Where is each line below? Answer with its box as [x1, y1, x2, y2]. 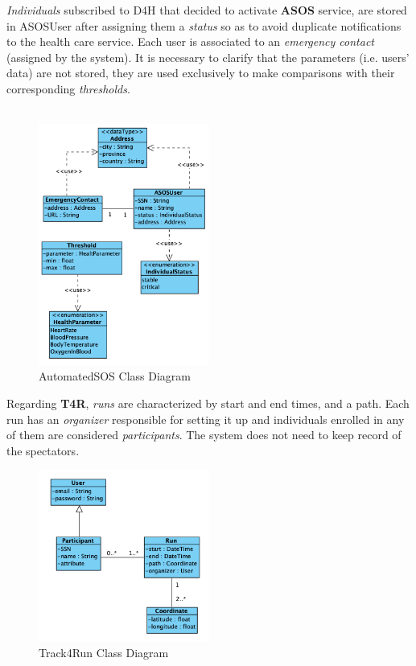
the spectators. [6, 442, 80, 458]
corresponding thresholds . [6, 80, 130, 97]
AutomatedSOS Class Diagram [39, 368, 191, 384]
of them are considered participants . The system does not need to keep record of [6, 426, 402, 443]
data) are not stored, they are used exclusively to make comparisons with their [6, 64, 395, 81]
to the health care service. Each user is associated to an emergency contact [6, 33, 374, 50]
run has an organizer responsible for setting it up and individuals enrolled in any [6, 410, 405, 427]
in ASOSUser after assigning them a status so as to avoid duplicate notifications [6, 17, 402, 34]
